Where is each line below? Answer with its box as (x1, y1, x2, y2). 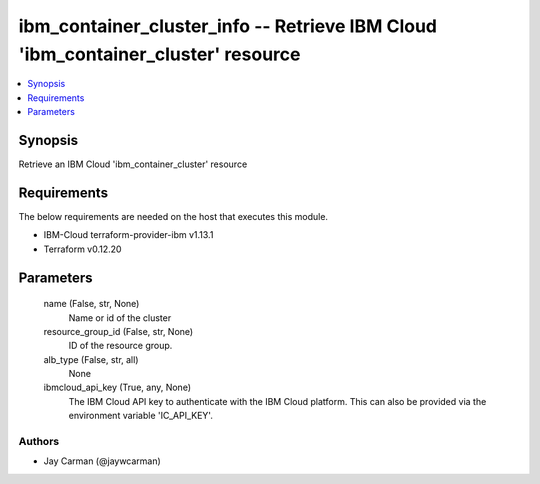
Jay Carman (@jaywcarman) (43, 455, 162, 467)
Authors (18, 435, 60, 449)
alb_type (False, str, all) (43, 353, 139, 365)
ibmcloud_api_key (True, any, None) (43, 381, 192, 394)
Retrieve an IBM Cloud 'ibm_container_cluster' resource (18, 158, 248, 170)
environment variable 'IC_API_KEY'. (68, 410, 214, 422)
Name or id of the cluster (68, 311, 172, 324)
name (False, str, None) (43, 298, 140, 310)
